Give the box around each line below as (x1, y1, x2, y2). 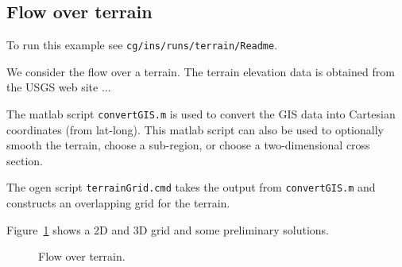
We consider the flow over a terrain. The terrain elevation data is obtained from (6, 63, 395, 79)
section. (6, 152, 43, 168)
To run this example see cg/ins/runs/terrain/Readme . (6, 37, 278, 53)
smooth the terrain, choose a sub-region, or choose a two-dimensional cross (6, 137, 370, 153)
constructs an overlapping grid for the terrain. (6, 195, 230, 211)
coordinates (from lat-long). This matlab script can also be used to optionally (6, 121, 384, 137)
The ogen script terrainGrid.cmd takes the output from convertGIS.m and (6, 179, 376, 195)
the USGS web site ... (6, 79, 111, 95)
